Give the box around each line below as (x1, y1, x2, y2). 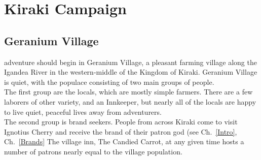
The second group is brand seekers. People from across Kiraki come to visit (4, 116, 238, 127)
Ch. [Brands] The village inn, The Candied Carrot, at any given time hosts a (4, 136, 244, 147)
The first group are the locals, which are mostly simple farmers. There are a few (4, 86, 253, 97)
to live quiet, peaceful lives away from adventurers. (4, 106, 162, 117)
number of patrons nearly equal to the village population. (4, 146, 182, 156)
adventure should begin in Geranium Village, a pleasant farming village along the (4, 56, 257, 67)
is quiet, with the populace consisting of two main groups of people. (4, 76, 214, 87)
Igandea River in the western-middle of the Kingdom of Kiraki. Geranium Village (4, 67, 257, 77)
